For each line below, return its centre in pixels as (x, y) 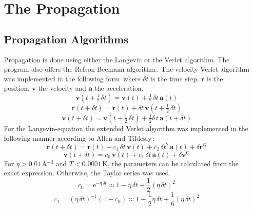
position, (17, 88)
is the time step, (175, 78)
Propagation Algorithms (66, 39)
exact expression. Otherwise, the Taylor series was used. (88, 173)
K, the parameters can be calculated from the (170, 163)
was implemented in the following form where (72, 78)
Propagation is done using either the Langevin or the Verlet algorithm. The (117, 59)
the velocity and (62, 88)
